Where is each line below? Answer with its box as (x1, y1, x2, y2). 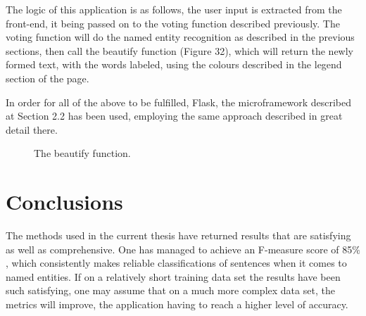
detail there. (6, 122, 58, 137)
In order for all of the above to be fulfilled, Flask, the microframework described (6, 94, 352, 109)
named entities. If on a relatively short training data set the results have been (6, 269, 341, 284)
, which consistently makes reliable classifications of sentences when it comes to (6, 255, 347, 270)
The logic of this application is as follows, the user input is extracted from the (6, 2, 342, 16)
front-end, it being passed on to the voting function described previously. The (6, 15, 340, 30)
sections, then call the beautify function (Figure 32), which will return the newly (6, 43, 354, 58)
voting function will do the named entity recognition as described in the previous (6, 30, 355, 44)
